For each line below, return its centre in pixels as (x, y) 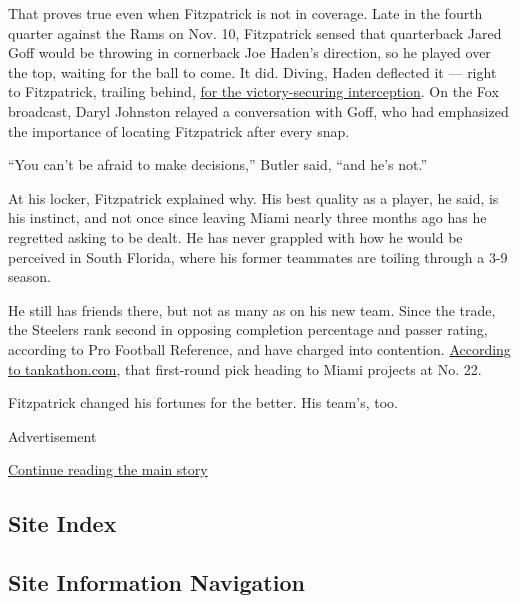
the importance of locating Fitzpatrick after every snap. (179, 130)
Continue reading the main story (108, 469)
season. (29, 276)
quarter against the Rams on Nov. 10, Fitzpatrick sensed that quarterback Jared (255, 32)
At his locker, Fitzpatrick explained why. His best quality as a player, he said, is (253, 197)
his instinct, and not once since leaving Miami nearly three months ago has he (247, 217)
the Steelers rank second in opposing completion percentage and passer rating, (248, 329)
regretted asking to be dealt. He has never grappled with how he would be (235, 236)
